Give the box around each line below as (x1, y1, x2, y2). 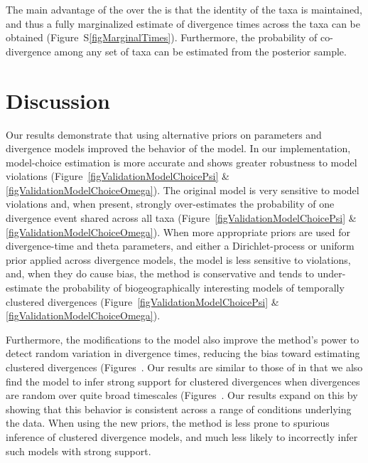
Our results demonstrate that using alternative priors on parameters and (6, 127, 322, 142)
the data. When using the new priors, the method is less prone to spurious (6, 415, 330, 430)
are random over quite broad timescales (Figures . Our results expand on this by (6, 388, 358, 403)
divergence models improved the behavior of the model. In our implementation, (6, 141, 351, 156)
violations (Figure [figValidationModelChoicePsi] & (6, 169, 229, 183)
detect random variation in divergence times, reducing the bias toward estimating (6, 346, 360, 361)
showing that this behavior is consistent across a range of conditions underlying (6, 401, 352, 416)
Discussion (6, 85, 110, 115)
